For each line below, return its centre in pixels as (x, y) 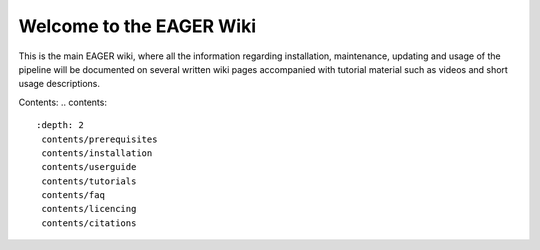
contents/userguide (89, 167)
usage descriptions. (59, 84)
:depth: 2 (60, 125)
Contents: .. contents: (62, 102)
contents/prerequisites (99, 139)
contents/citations (89, 223)
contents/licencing (89, 209)
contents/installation (97, 153)
